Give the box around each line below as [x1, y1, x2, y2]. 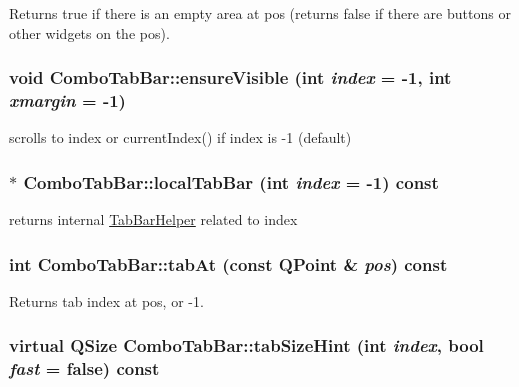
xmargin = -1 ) [9, 88, 126, 113]
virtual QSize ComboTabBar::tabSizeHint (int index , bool [9, 333, 484, 358]
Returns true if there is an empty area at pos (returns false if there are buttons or [9, 3, 511, 23]
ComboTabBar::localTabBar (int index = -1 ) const [23, 169, 439, 194]
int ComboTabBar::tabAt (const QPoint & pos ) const [9, 251, 448, 276]
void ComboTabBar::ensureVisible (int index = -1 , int [9, 65, 452, 90]
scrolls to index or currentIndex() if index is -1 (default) [9, 127, 352, 148]
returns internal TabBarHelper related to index [9, 209, 298, 230]
